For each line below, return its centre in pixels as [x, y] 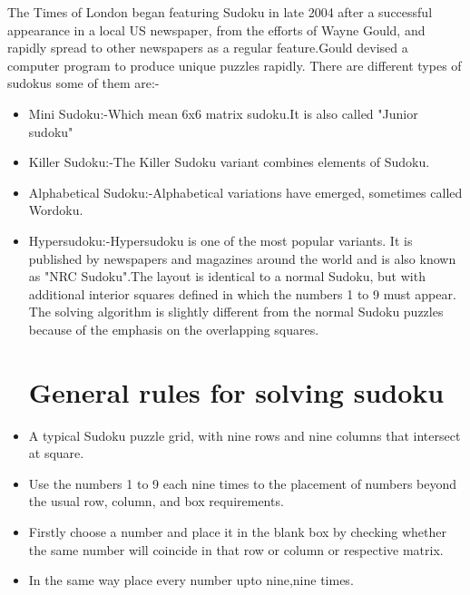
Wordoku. [56, 210]
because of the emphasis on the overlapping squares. [174, 329]
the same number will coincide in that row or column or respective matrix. [236, 549]
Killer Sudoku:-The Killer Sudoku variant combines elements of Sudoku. [229, 162]
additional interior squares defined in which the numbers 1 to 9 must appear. [242, 293]
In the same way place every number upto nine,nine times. [191, 580]
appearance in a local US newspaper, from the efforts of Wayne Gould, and [216, 29]
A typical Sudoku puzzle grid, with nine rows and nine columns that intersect [245, 435]
